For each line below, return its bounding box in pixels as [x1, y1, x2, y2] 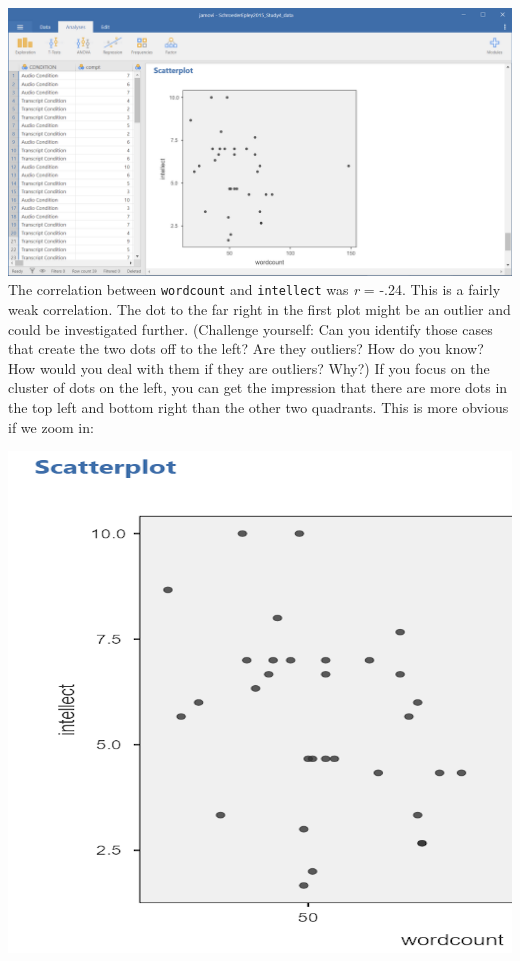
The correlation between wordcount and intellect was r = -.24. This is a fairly [8, 279, 501, 300]
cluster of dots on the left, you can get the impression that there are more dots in [8, 377, 508, 398]
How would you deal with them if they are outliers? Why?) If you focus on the [8, 357, 490, 378]
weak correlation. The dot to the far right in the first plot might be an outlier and [8, 299, 511, 319]
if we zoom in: [8, 416, 94, 437]
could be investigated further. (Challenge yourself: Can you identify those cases [8, 318, 493, 339]
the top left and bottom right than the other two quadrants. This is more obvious [8, 396, 509, 417]
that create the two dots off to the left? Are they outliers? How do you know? [8, 338, 484, 359]
